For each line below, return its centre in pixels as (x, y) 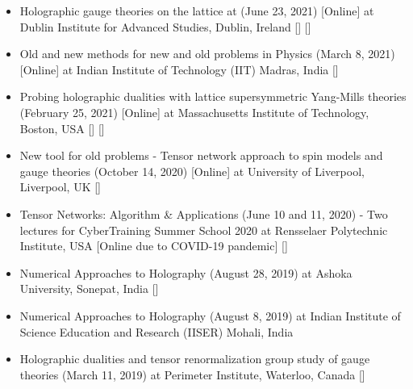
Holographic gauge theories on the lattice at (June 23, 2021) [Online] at (197, 10)
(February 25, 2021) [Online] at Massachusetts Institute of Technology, (194, 112)
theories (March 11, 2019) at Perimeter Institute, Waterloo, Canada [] (192, 374)
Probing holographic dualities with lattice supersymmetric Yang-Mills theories (213, 96)
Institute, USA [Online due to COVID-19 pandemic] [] (154, 246)
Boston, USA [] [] (62, 128)
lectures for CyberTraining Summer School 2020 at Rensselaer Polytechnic (204, 230)
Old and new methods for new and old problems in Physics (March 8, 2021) (207, 54)
